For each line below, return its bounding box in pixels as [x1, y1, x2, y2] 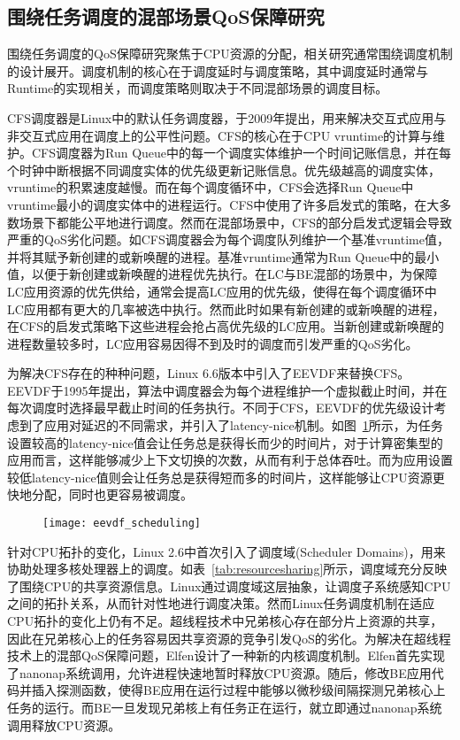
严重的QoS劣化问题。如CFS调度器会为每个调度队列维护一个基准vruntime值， [7, 230, 449, 249]
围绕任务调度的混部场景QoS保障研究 [7, 3, 325, 30]
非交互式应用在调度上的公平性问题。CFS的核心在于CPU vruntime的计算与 [7, 126, 433, 144]
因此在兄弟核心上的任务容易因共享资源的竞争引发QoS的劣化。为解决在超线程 [7, 628, 451, 647]
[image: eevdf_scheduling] [42, 517, 201, 530]
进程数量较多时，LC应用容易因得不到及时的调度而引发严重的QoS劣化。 [7, 334, 418, 352]
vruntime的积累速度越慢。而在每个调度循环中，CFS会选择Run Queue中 [7, 178, 414, 197]
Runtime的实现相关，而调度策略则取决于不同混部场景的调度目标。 [7, 79, 388, 97]
